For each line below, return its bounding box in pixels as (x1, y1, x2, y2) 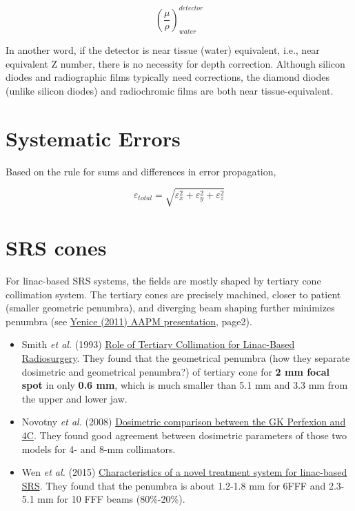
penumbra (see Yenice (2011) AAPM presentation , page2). (6, 314, 252, 328)
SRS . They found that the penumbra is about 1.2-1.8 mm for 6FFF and (21, 478, 326, 492)
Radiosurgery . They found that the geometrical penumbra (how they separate (21, 351, 350, 365)
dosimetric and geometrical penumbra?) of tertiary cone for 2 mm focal (21, 364, 330, 378)
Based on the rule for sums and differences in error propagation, (6, 164, 276, 178)
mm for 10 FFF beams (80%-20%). (37, 492, 185, 506)
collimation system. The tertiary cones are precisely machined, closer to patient (6, 287, 341, 301)
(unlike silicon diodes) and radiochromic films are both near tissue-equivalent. (6, 84, 334, 98)
